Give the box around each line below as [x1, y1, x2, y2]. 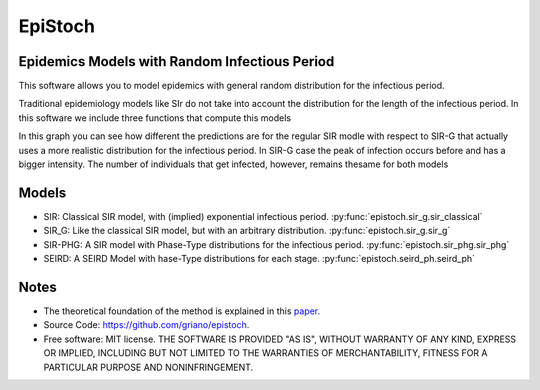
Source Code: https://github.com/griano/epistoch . [43, 319, 250, 331]
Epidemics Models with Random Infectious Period [18, 53, 335, 70]
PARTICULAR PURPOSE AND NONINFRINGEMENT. [43, 361, 254, 373]
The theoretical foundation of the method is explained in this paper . [43, 305, 321, 317]
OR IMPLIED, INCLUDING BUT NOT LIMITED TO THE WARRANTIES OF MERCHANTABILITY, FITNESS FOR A [43, 347, 488, 359]
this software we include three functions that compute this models [18, 111, 292, 124]
